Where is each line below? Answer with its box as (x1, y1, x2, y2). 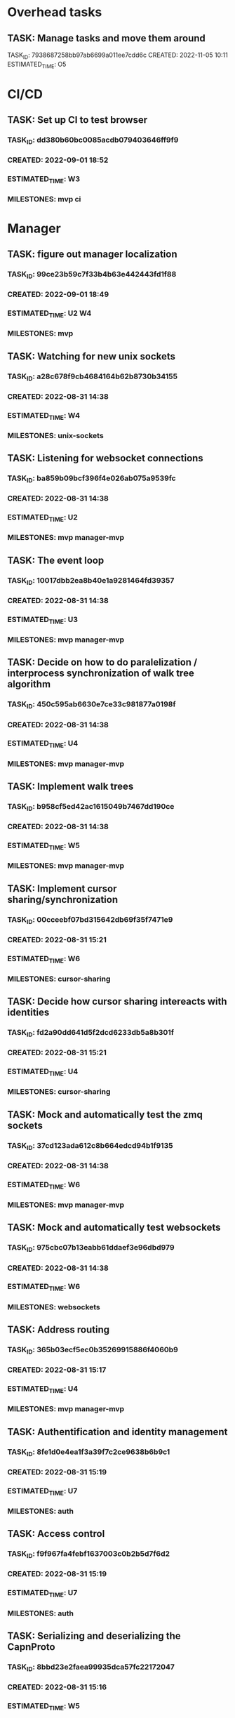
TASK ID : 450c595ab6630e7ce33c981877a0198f (7, 699, 176, 711)
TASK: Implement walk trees (7, 781, 134, 793)
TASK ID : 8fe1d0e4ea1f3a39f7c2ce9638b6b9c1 (7, 1447, 170, 1458)
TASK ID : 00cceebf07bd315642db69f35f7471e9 (7, 914, 173, 925)
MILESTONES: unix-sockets (7, 430, 104, 440)
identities (7, 1007, 50, 1019)
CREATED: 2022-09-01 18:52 (7, 155, 109, 165)
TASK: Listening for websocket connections (7, 452, 203, 464)
